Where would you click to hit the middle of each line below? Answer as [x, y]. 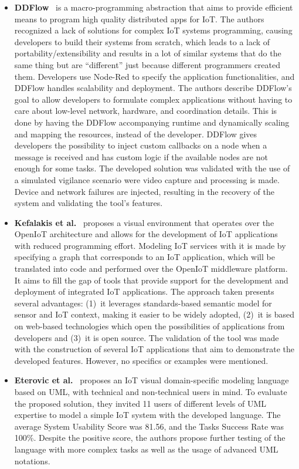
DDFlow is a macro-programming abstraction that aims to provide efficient [154, 7]
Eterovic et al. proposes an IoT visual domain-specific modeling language [152, 380]
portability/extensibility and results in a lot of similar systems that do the [148, 53]
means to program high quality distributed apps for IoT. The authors [139, 18]
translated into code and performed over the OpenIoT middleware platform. [151, 269]
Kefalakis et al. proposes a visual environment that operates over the [144, 222]
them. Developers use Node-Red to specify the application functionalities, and [154, 76]
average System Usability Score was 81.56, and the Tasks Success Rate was [149, 426]
